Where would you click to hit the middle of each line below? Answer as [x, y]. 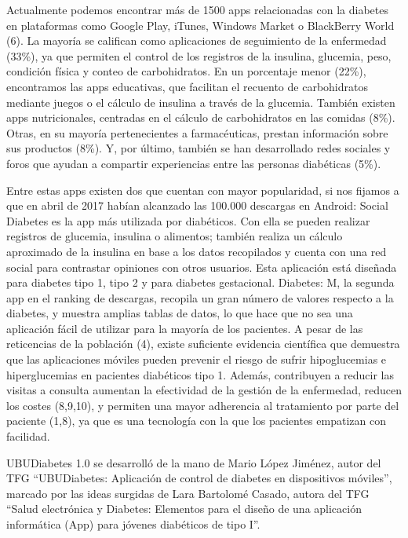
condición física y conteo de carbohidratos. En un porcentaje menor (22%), [186, 71]
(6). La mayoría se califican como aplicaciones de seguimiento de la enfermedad [197, 40]
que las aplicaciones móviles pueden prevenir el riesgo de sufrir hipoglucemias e [197, 359]
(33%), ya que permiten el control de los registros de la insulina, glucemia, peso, [199, 55]
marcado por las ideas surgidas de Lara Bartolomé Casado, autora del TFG [188, 493]
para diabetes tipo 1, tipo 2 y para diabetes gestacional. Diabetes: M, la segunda [200, 282]
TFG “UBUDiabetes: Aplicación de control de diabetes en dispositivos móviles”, [199, 478]
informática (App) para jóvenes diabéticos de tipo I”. [133, 524]
